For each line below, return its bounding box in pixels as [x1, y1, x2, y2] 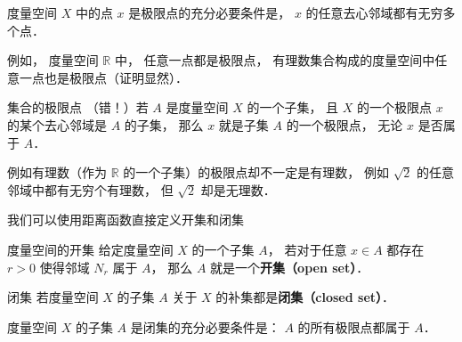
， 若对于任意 [267, 240, 347, 258]
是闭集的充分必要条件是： [130, 317, 280, 336]
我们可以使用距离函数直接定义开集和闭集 [7, 210, 244, 229]
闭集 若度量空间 [7, 288, 99, 306]
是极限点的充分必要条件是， [128, 4, 291, 21]
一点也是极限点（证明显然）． [19, 68, 188, 86]
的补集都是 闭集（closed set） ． [215, 288, 395, 306]
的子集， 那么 [124, 115, 204, 134]
